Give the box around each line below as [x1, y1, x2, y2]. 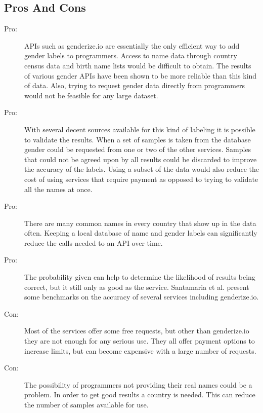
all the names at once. [24, 183, 93, 194]
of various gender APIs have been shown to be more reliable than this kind [24, 70, 257, 81]
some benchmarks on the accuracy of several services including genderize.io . [24, 291, 259, 302]
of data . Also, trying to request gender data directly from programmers [24, 80, 245, 91]
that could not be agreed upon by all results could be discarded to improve [24, 154, 257, 164]
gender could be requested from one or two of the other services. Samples [24, 144, 251, 155]
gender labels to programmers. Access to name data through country [24, 50, 237, 61]
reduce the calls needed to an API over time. [24, 237, 163, 248]
